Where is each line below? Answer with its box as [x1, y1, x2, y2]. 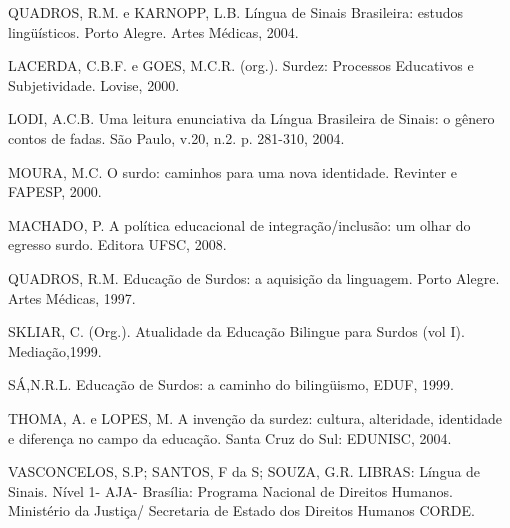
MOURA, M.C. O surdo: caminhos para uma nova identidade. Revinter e [8, 161, 458, 182]
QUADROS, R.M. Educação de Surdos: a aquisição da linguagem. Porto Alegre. [8, 267, 500, 288]
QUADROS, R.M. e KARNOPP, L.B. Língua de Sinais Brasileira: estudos [8, 2, 464, 22]
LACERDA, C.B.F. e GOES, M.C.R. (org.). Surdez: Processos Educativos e [8, 55, 474, 76]
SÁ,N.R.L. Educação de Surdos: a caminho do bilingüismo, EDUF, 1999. [8, 374, 454, 395]
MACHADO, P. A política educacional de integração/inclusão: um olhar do [8, 214, 471, 235]
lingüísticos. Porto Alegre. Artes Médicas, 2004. [8, 21, 299, 42]
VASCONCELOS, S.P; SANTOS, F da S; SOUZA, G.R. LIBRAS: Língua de [8, 461, 481, 482]
